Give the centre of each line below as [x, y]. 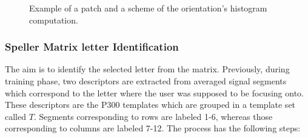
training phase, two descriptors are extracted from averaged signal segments [146, 81]
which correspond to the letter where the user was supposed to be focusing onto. [154, 93]
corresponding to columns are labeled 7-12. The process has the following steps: [153, 128]
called [15, 116]
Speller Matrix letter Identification [92, 47]
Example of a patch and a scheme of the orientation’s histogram [148, 8]
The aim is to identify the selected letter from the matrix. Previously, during [147, 69]
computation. [54, 20]
